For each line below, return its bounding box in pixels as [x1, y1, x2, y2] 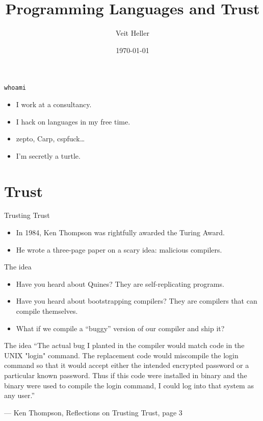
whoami [4, 84, 26, 92]
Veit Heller [116, 28, 149, 38]
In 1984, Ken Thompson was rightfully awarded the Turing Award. [16, 227, 225, 238]
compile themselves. [16, 306, 78, 316]
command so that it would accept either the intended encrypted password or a [4, 360, 249, 370]
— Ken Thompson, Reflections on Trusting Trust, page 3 [4, 407, 182, 417]
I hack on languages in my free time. [16, 116, 130, 127]
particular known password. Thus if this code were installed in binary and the [4, 370, 247, 380]
